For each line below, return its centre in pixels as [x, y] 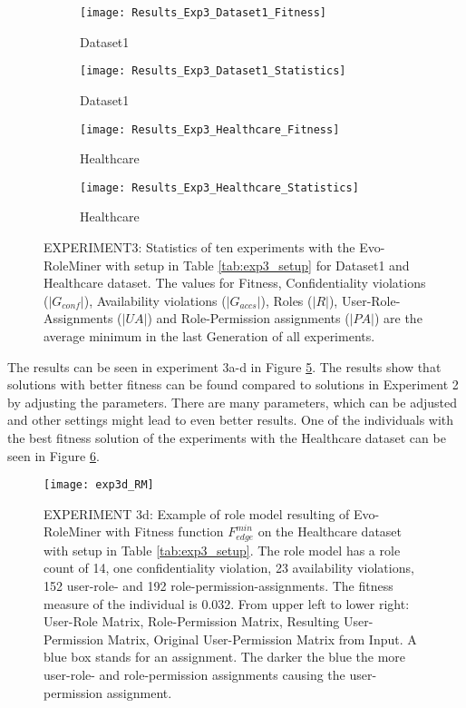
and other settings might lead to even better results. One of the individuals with [231, 420]
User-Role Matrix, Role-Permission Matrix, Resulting [192, 621]
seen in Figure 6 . [53, 455]
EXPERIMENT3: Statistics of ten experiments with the [199, 247]
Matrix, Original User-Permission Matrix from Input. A [262, 639]
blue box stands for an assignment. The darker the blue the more [225, 657]
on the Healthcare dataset [330, 531]
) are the [398, 318]
